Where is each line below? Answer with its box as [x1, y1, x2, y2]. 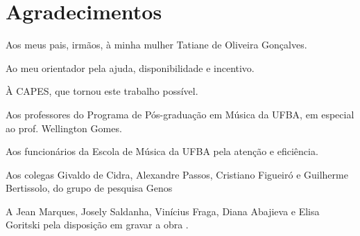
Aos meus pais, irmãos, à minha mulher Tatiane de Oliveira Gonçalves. [6, 37, 307, 52]
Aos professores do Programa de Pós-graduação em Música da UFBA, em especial [6, 107, 354, 121]
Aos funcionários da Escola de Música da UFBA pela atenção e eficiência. [6, 144, 318, 158]
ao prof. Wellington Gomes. [6, 120, 122, 135]
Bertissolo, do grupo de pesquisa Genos [6, 181, 173, 195]
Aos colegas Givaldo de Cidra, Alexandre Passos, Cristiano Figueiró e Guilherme [6, 167, 348, 181]
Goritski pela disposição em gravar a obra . [6, 217, 189, 232]
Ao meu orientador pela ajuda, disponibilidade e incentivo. [6, 60, 255, 75]
